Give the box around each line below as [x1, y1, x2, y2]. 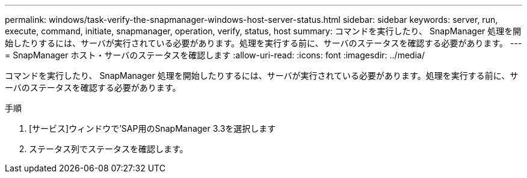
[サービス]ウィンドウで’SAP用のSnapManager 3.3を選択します [29, 123, 276, 133]
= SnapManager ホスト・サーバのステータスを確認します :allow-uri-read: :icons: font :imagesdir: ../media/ [5, 50, 425, 60]
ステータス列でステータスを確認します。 [29, 144, 188, 154]
